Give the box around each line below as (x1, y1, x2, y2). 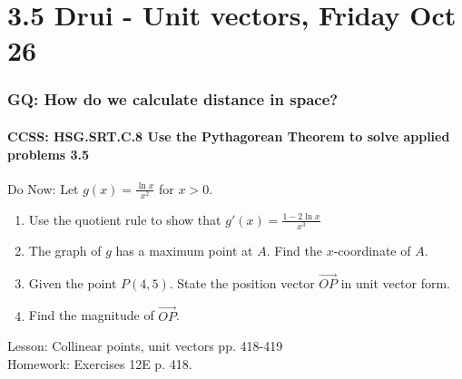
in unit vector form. (340, 273, 450, 292)
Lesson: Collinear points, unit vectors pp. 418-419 (7, 336, 283, 355)
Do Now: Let (7, 179, 79, 198)
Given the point (28, 273, 117, 292)
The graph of (28, 241, 102, 260)
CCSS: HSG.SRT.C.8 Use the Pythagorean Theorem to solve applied (7, 127, 450, 145)
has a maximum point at (115, 241, 253, 260)
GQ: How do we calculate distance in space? (7, 88, 339, 111)
